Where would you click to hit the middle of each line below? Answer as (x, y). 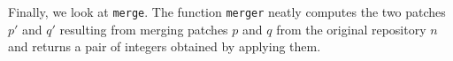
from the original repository (351, 29)
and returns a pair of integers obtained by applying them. (165, 46)
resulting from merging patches (144, 29)
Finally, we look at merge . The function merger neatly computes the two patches (227, 11)
